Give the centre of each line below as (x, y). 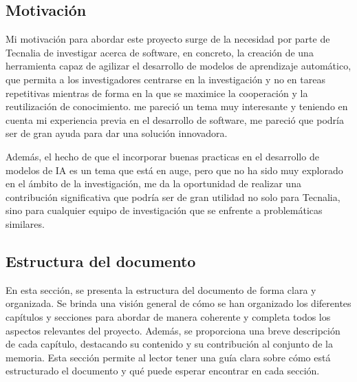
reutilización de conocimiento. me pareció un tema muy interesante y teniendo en (177, 106)
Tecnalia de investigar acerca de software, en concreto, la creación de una (160, 52)
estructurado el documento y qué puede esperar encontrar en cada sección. (163, 371)
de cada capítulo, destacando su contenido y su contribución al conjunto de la (169, 344)
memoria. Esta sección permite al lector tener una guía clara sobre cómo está (168, 357)
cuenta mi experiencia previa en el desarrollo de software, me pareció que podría (175, 119)
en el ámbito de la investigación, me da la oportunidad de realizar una (153, 183)
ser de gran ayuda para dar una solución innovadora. (117, 133)
